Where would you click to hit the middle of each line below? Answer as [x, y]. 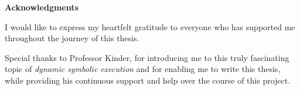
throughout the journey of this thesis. [72, 38]
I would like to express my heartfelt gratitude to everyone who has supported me [150, 26]
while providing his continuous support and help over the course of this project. [148, 80]
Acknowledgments [42, 7]
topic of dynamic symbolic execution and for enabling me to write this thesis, [143, 69]
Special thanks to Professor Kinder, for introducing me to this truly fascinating [147, 57]
